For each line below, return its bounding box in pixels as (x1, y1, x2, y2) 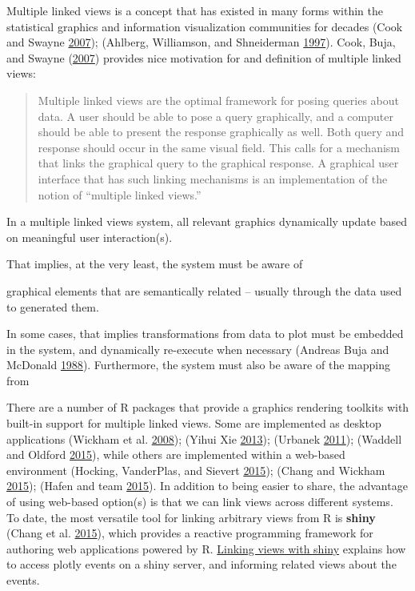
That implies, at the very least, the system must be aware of (6, 255, 303, 272)
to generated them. (6, 298, 99, 315)
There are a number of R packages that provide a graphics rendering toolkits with (6, 399, 409, 416)
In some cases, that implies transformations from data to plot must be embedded (6, 325, 404, 342)
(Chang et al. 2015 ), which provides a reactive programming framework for (6, 525, 373, 541)
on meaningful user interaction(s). (6, 228, 173, 245)
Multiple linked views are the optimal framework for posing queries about (38, 91, 399, 108)
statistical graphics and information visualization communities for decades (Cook (6, 18, 403, 34)
